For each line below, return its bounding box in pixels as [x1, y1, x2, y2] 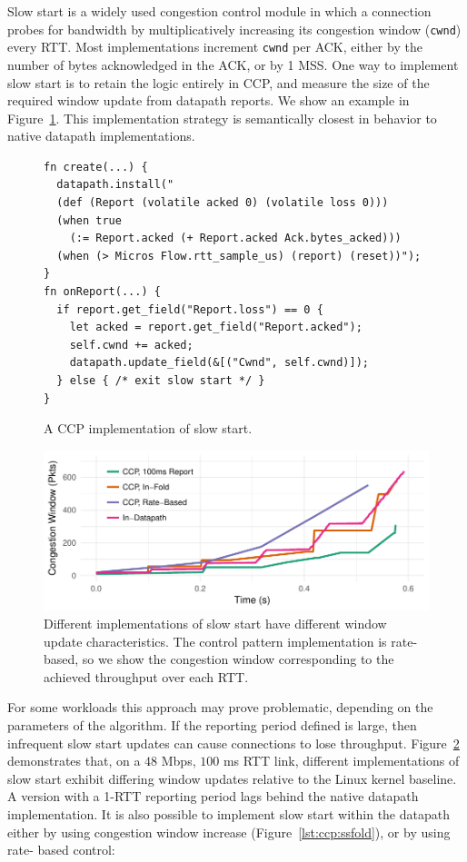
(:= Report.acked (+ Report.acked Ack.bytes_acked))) [69, 232, 402, 245]
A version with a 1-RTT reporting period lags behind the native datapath [7, 787, 419, 806]
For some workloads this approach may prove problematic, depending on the [7, 698, 433, 717]
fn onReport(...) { [44, 285, 161, 299]
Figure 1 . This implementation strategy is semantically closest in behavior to [7, 108, 437, 127]
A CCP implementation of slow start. [44, 419, 253, 438]
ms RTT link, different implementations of [223, 751, 460, 770]
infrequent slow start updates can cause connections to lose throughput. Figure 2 [7, 733, 460, 752]
